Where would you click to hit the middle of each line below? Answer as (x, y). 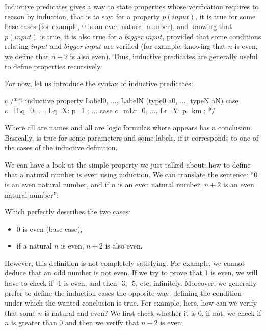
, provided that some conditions (212, 36)
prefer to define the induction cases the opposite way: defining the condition (123, 293)
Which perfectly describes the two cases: (68, 212)
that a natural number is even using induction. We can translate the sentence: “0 (131, 174)
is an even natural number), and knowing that (160, 26)
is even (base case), (52, 228)
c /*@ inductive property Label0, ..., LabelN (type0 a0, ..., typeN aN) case (122, 100)
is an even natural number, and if (57, 184)
